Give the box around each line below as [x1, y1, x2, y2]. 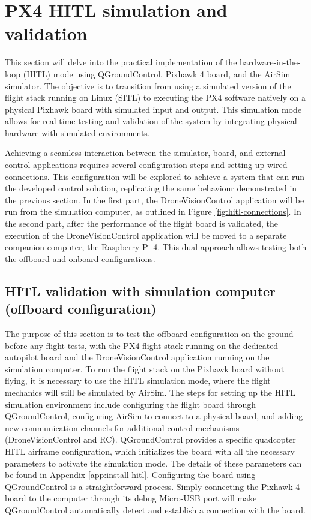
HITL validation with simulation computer [5, 281, 276, 300]
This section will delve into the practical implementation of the [5, 56, 237, 68]
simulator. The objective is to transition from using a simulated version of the [5, 79, 291, 92]
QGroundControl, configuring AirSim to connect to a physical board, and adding [5, 410, 303, 422]
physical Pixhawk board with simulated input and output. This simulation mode [5, 103, 302, 115]
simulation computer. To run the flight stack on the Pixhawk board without [5, 362, 285, 375]
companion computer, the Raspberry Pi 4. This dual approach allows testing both [5, 241, 307, 253]
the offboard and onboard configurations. [5, 252, 155, 264]
